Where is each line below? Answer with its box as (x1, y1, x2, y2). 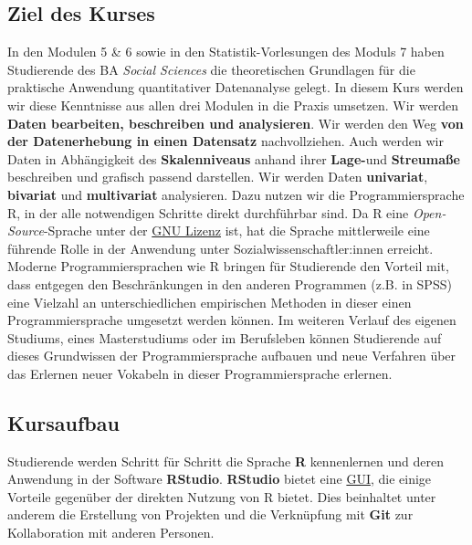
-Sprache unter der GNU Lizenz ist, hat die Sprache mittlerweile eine (43, 221, 430, 240)
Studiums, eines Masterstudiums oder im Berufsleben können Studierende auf (7, 328, 442, 347)
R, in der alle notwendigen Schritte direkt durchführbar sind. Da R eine (7, 203, 409, 222)
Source (7, 221, 44, 240)
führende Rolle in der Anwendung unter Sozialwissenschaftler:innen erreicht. (7, 238, 434, 257)
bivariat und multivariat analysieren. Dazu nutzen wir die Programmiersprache (7, 184, 465, 204)
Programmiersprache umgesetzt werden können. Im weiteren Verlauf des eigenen (7, 310, 456, 330)
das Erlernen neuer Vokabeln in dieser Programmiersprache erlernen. (7, 363, 393, 383)
